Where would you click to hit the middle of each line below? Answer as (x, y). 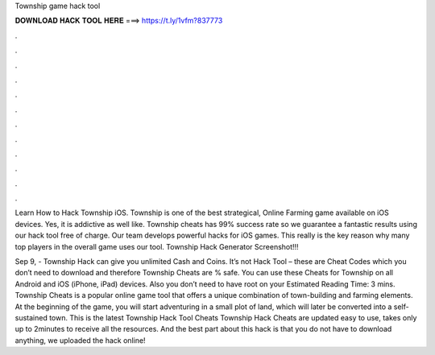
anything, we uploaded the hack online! (80, 340)
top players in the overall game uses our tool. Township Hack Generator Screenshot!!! (157, 246)
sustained (31, 317)
